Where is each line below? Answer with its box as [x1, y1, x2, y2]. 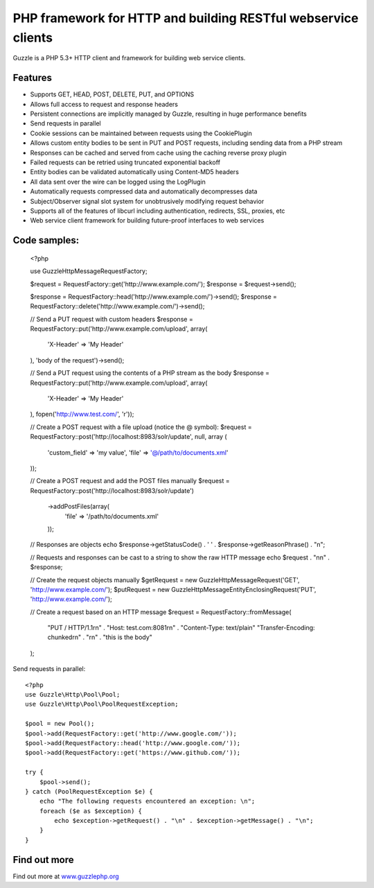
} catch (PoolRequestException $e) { [25, 787, 154, 795]
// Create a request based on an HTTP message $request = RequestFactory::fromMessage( [30, 607, 292, 616]
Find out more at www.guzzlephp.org [12, 872, 119, 880]
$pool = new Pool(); [25, 720, 95, 728]
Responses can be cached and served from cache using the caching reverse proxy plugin [30, 148, 287, 157]
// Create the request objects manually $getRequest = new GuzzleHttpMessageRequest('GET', [30, 575, 301, 584]
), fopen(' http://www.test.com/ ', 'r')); [30, 410, 134, 419]
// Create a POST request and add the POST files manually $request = [30, 477, 230, 485]
